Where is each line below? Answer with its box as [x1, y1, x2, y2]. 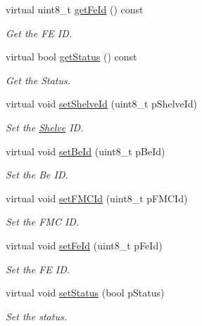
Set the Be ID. [6, 167, 68, 182]
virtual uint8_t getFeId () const [6, 2, 144, 16]
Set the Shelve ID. [6, 119, 84, 134]
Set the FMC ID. [6, 214, 80, 229]
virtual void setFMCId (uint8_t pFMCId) [6, 190, 188, 205]
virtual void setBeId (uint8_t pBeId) [6, 143, 165, 158]
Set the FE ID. [6, 261, 70, 276]
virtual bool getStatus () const [6, 49, 137, 64]
